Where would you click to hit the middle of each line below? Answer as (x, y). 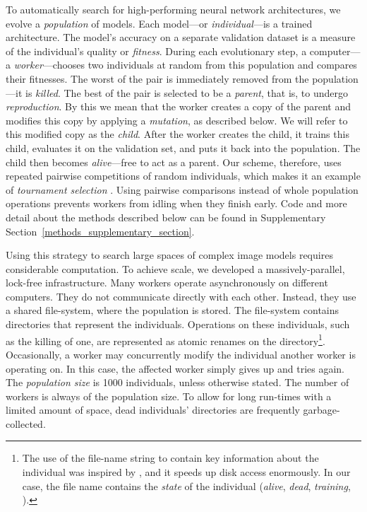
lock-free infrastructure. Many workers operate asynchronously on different (167, 283)
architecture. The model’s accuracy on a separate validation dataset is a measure (181, 37)
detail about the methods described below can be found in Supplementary (166, 217)
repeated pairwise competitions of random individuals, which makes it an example (183, 176)
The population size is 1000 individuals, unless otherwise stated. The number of (178, 382)
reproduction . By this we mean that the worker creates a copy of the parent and (178, 106)
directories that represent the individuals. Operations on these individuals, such (178, 324)
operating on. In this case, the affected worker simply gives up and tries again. (175, 368)
